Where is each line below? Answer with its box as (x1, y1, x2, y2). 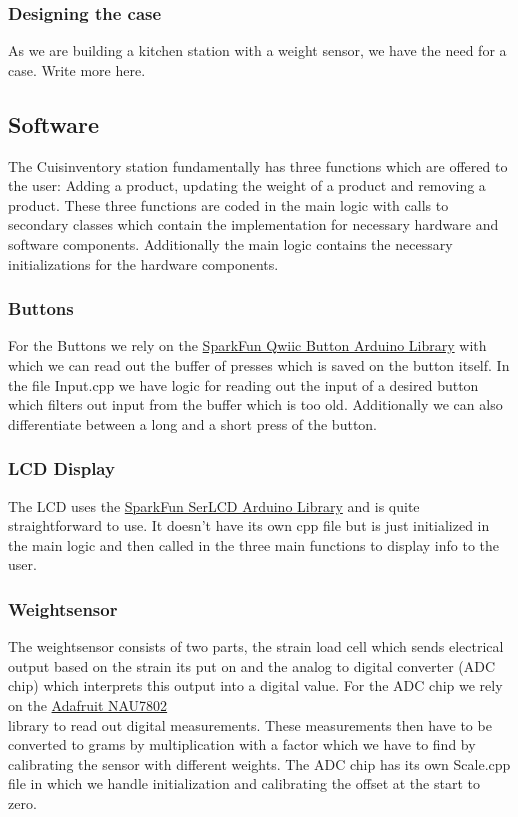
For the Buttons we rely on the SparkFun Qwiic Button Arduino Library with (8, 335, 487, 356)
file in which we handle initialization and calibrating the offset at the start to (8, 773, 480, 794)
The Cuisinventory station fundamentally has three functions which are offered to (8, 155, 508, 176)
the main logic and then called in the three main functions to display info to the (8, 534, 499, 555)
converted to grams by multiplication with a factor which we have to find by (8, 734, 476, 755)
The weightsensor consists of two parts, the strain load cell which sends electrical (8, 636, 504, 657)
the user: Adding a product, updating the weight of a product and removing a (8, 175, 486, 196)
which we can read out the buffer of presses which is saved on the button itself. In (8, 354, 510, 375)
